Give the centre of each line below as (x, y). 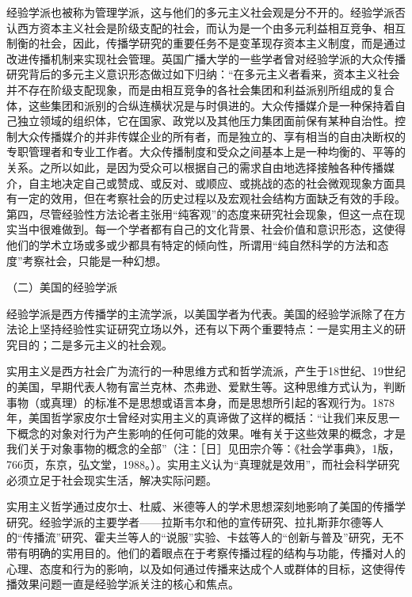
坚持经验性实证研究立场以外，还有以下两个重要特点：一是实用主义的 (217, 329)
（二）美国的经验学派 (62, 287)
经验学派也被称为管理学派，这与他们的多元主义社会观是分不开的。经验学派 (200, 12)
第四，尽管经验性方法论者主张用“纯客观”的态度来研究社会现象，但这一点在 (200, 213)
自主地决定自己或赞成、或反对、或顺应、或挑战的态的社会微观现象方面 (211, 183)
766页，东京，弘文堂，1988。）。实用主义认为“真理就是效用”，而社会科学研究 (203, 464)
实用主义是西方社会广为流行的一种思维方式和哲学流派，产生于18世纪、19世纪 (206, 371)
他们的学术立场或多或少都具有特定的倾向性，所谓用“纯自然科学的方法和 (192, 244)
